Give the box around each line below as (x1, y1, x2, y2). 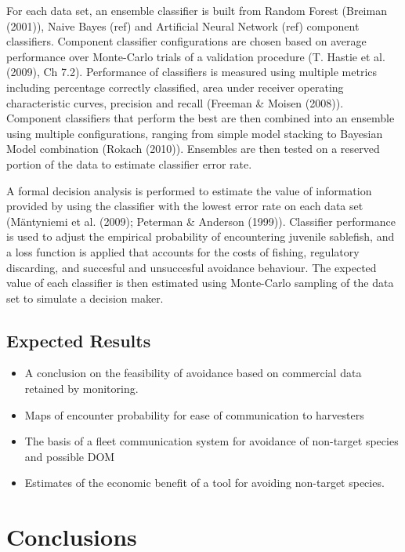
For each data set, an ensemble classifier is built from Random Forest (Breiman (6, 2, 387, 18)
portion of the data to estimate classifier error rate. (6, 155, 252, 172)
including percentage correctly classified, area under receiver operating (6, 78, 344, 95)
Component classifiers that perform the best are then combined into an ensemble (6, 110, 395, 126)
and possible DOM (24, 448, 115, 464)
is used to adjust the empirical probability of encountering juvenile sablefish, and (6, 228, 395, 245)
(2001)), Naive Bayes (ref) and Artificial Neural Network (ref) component (6, 17, 360, 34)
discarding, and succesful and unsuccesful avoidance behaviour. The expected (6, 259, 377, 275)
